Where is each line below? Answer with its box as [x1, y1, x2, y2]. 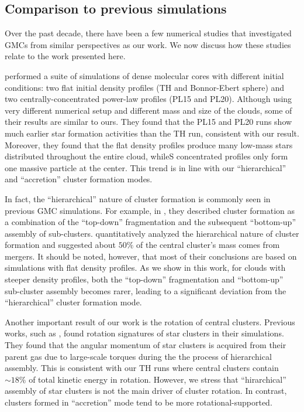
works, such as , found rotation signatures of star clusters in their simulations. [5, 327, 284, 339]
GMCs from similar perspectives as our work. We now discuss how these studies [5, 38, 291, 50]
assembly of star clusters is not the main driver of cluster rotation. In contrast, [5, 384, 287, 397]
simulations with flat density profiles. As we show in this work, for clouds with [5, 261, 286, 274]
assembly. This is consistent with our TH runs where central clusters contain [5, 362, 279, 374]
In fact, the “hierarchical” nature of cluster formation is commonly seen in [5, 192, 271, 205]
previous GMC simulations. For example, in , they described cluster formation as [5, 204, 295, 216]
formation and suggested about [5, 239, 116, 251]
